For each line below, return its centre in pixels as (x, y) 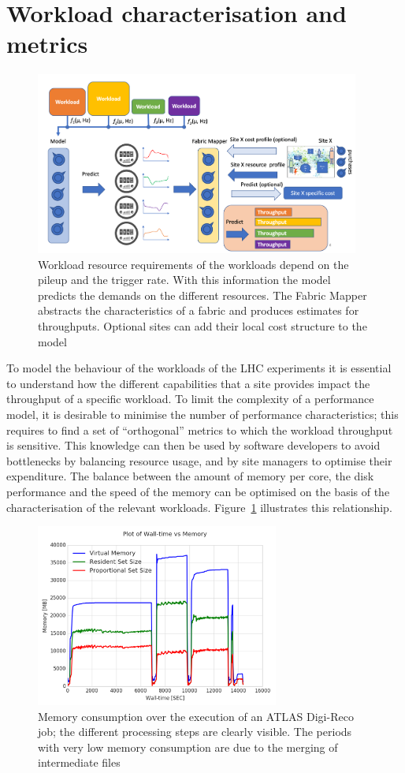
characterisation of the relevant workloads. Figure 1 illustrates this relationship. (199, 507)
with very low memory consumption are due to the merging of (188, 747)
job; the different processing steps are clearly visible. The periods (195, 732)
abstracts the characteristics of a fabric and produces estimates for (199, 310)
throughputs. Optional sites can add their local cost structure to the (202, 326)
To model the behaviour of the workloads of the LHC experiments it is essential (199, 368)
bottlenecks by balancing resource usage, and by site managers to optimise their (199, 460)
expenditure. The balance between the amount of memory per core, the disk (190, 476)
